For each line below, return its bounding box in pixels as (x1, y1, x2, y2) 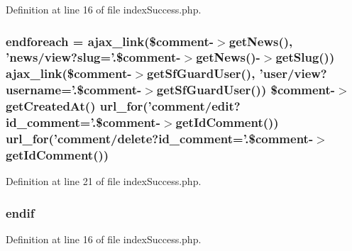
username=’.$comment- (6, 81, 142, 99)
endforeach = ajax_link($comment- (6, 32, 214, 50)
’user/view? (259, 65, 327, 82)
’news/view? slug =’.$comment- (6, 48, 181, 66)
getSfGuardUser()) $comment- (156, 81, 336, 99)
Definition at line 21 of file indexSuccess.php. (6, 174, 202, 189)
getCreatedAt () (6, 97, 96, 115)
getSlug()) (275, 48, 335, 66)
